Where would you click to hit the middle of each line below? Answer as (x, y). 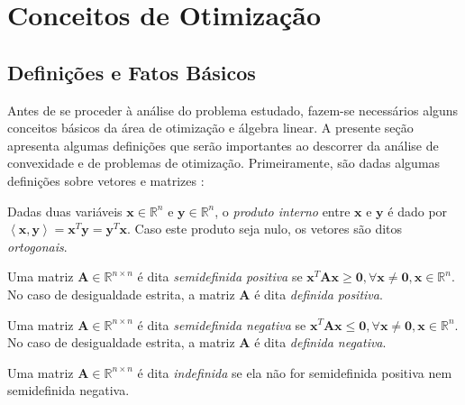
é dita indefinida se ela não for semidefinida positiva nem (295, 372)
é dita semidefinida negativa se (222, 324)
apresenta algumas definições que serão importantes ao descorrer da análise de (223, 145)
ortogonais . (37, 246)
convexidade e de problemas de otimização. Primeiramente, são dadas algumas (224, 163)
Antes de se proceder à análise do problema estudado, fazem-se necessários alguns (233, 110)
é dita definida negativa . (320, 342)
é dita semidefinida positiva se (220, 276)
